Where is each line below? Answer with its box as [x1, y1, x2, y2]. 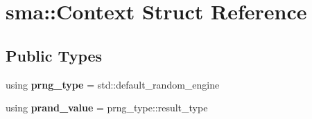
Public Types [6, 44, 103, 66]
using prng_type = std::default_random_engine [6, 77, 220, 91]
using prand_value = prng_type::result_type [6, 100, 208, 115]
